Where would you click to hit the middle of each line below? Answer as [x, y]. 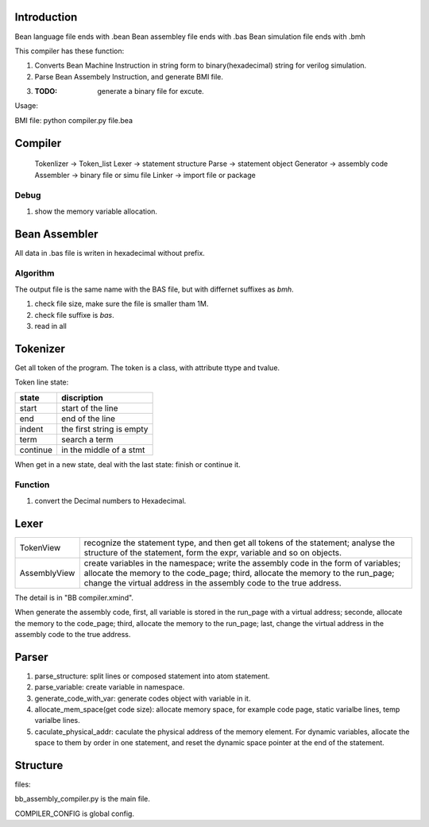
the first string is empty [104, 429]
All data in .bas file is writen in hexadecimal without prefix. [110, 253]
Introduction [46, 17]
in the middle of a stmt [103, 450]
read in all [50, 327]
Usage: [27, 106]
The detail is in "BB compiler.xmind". [74, 597]
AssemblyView [47, 573]
